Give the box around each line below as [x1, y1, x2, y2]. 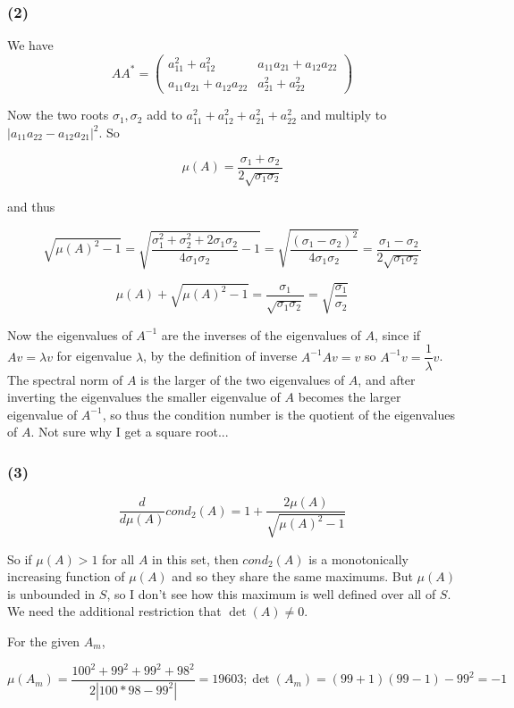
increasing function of [7, 567, 125, 586]
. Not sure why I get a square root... [30, 422, 229, 441]
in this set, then [152, 549, 239, 568]
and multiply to [300, 105, 387, 124]
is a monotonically [308, 549, 409, 568]
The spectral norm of [7, 370, 123, 388]
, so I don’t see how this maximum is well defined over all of [106, 584, 436, 603]
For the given [7, 631, 80, 650]
